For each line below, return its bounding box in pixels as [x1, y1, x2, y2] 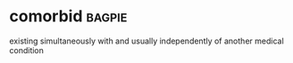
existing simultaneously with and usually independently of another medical [9, 35, 284, 46]
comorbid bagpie [9, 6, 128, 27]
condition [9, 44, 45, 55]
